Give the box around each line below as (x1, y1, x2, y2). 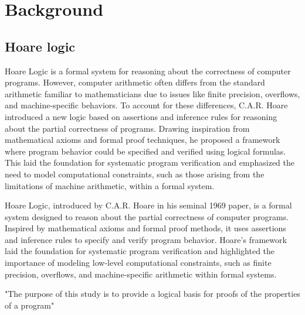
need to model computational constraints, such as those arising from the (5, 167, 265, 180)
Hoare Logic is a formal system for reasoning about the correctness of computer (5, 64, 291, 77)
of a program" (5, 299, 55, 311)
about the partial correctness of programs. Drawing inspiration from (5, 122, 250, 134)
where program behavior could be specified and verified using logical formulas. (5, 145, 286, 157)
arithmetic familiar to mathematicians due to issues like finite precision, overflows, (5, 87, 300, 100)
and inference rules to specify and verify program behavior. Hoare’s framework (5, 233, 287, 245)
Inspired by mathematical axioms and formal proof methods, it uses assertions (5, 222, 286, 234)
